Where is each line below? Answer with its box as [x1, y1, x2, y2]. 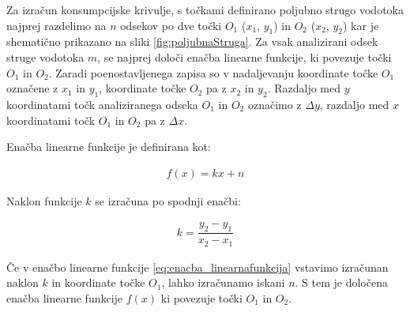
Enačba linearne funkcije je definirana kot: [6, 138, 211, 155]
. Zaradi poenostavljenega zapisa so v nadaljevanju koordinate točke [48, 64, 378, 81]
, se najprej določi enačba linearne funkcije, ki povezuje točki [97, 48, 392, 65]
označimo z [247, 96, 302, 112]
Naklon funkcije [6, 192, 82, 209]
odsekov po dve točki [120, 17, 222, 33]
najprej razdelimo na [6, 17, 107, 33]
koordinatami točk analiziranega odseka [6, 96, 198, 112]
